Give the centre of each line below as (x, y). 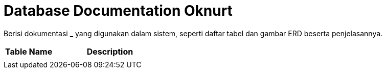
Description (110, 51)
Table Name (29, 51)
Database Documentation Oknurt (118, 11)
